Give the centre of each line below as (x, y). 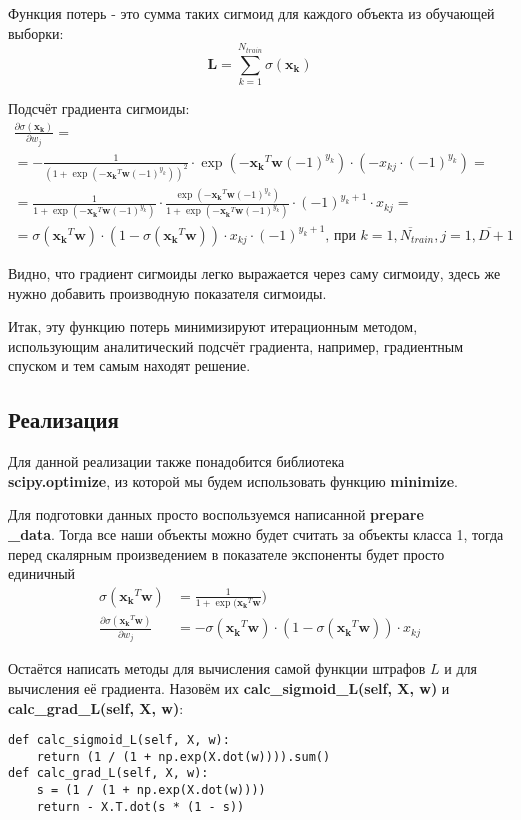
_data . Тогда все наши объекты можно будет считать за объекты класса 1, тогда (256, 533)
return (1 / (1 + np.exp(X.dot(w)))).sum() (183, 756)
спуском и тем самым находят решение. (129, 365)
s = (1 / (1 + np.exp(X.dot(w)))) (151, 790)
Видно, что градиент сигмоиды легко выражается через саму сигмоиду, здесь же (254, 273)
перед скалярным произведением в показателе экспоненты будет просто (226, 553)
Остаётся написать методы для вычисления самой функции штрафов (217, 668)
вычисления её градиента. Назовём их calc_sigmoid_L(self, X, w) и (229, 687)
